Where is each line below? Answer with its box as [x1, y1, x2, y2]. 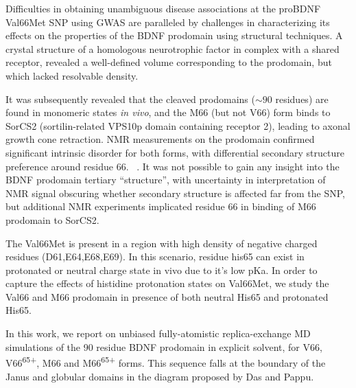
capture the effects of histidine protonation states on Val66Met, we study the [5, 276, 329, 290]
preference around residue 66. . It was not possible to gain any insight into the [5, 159, 340, 173]
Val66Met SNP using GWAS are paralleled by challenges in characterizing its [5, 14, 330, 29]
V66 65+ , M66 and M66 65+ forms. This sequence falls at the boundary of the [5, 354, 326, 369]
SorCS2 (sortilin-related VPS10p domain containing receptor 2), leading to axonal [5, 118, 351, 133]
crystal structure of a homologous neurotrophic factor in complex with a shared [5, 41, 340, 56]
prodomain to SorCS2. [5, 212, 99, 227]
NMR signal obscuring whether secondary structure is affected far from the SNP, [5, 185, 345, 200]
